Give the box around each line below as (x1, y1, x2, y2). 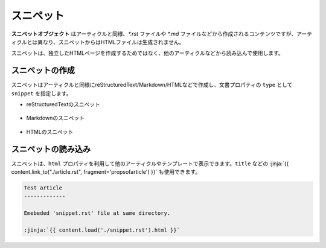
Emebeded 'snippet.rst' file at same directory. (24, 210, 171, 217)
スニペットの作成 (11, 65, 75, 75)
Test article (24, 185, 63, 191)
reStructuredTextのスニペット (26, 101, 101, 108)
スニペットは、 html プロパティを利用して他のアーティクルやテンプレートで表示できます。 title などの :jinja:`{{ (11, 160, 289, 167)
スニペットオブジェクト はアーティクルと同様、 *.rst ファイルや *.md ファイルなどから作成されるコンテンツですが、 (11, 30, 297, 37)
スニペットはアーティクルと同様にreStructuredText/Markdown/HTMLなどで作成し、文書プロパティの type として (11, 81, 293, 89)
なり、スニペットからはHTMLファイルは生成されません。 (42, 38, 185, 45)
